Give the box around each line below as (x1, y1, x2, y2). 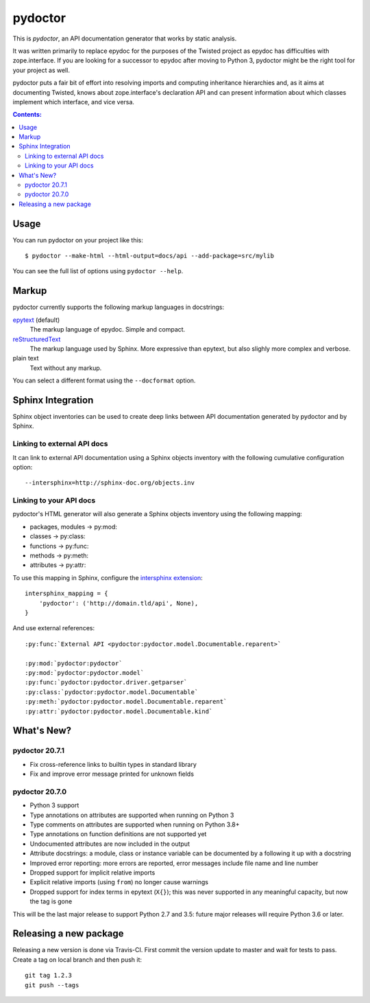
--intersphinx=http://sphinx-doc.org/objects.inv (25, 479, 195, 487)
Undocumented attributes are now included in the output (29, 840, 190, 848)
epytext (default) (12, 316, 60, 324)
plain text (12, 354, 39, 362)
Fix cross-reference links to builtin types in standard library (29, 760, 197, 768)
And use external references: (12, 624, 95, 632)
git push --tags (25, 981, 79, 989)
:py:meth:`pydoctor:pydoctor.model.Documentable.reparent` (25, 698, 227, 706)
